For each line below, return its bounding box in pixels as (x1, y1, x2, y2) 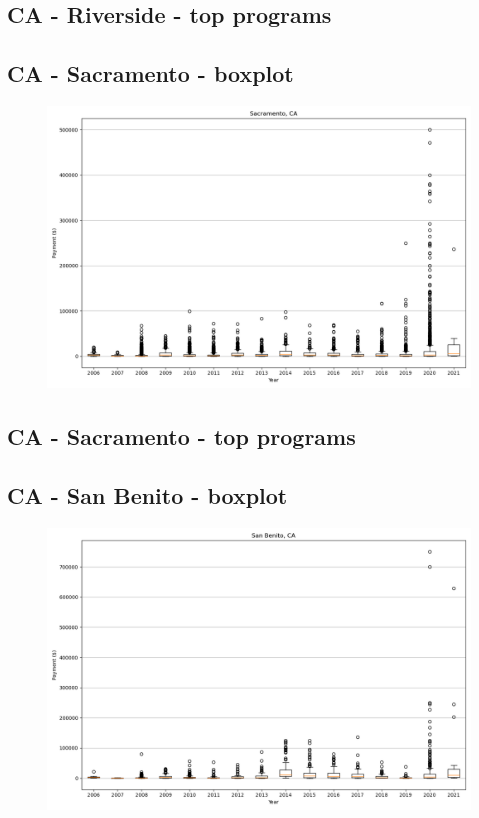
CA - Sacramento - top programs (7, 421, 356, 452)
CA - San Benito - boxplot (7, 480, 288, 511)
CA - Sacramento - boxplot (7, 58, 294, 89)
